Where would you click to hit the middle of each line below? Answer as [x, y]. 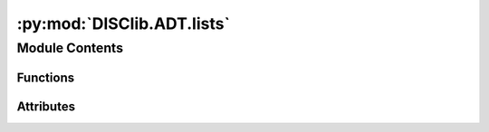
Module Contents [70, 48]
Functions [46, 77]
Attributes [46, 106]
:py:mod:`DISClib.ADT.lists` [124, 24]
